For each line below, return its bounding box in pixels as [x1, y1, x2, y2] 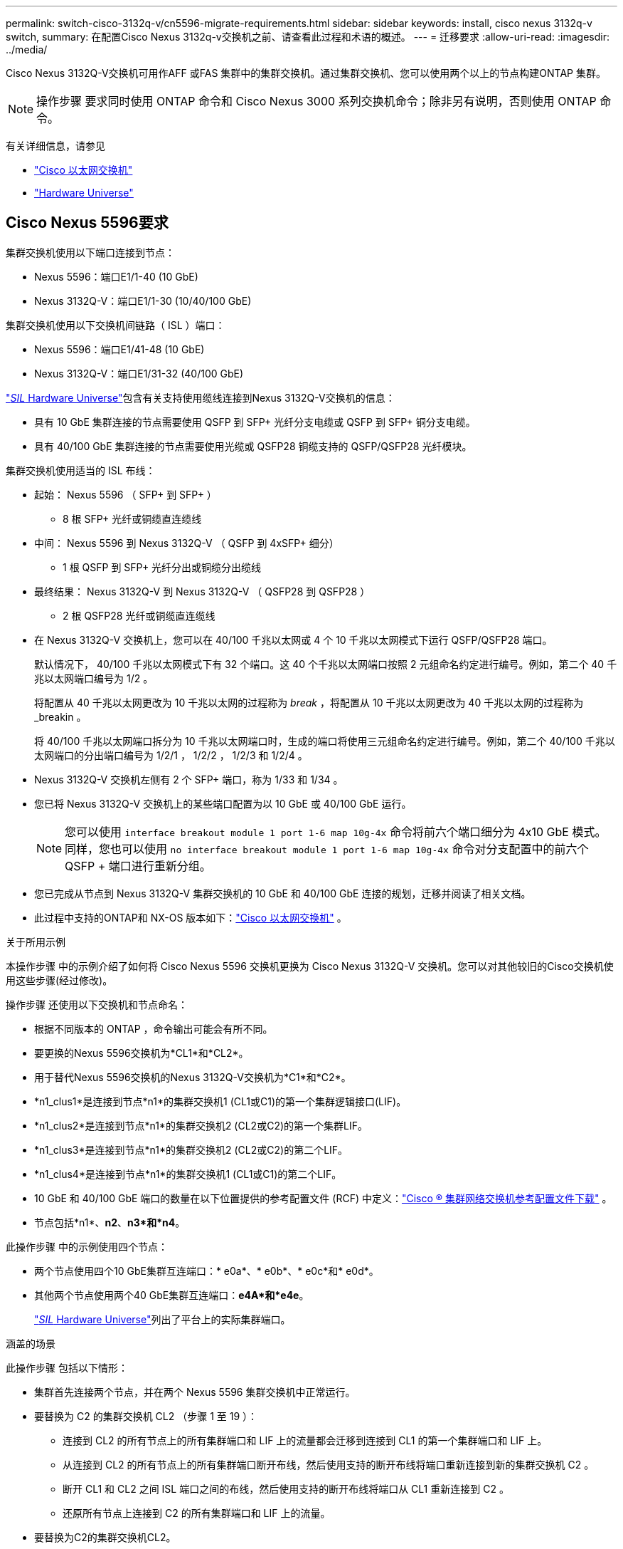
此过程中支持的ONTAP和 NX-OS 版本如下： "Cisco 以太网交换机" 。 [34, 911, 347, 924]
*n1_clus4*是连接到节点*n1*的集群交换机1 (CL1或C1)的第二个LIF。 [34, 1167, 342, 1180]
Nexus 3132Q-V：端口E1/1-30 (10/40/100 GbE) [34, 294, 252, 307]
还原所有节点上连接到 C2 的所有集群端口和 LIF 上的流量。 [63, 1506, 331, 1519]
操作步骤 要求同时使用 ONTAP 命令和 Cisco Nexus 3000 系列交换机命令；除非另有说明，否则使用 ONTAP [36, 94, 597, 108]
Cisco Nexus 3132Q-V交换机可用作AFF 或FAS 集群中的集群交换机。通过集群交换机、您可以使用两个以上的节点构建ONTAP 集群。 [6, 67, 606, 79]
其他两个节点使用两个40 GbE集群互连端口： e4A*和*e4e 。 [34, 1288, 309, 1301]
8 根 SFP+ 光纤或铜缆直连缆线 [63, 512, 202, 525]
